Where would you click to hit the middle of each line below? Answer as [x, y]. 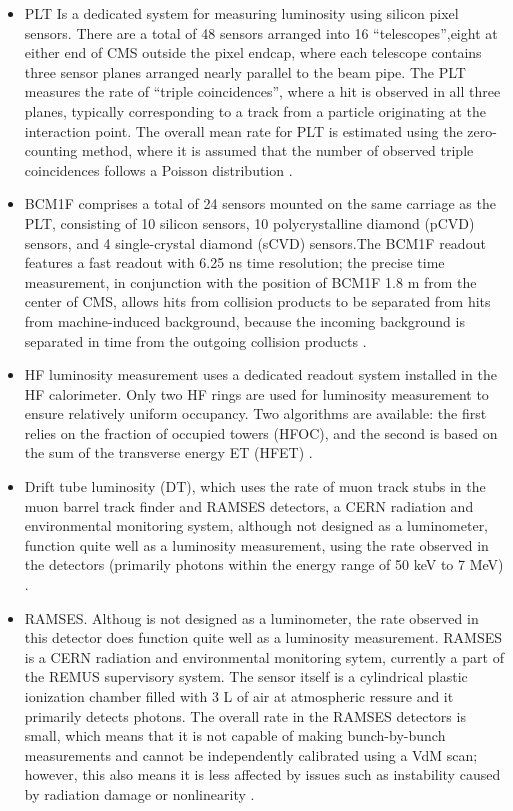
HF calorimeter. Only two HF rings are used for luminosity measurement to [256, 393]
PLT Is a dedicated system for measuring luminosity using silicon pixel [241, 13]
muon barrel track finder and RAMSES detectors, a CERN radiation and [249, 505]
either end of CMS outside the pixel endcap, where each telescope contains [253, 52]
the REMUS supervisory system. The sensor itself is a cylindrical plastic [246, 676]
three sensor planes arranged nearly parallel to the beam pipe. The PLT [245, 71]
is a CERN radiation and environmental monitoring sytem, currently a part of [264, 656]
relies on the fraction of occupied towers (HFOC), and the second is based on [261, 432]
